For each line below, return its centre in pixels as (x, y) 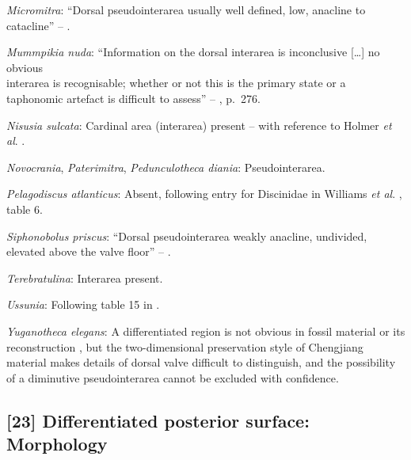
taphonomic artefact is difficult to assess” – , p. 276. (133, 98)
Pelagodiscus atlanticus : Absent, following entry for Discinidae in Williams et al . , (204, 194)
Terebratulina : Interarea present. (85, 278)
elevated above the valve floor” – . (89, 251)
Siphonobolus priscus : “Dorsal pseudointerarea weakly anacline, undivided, (187, 236)
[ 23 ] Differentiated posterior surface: (158, 420)
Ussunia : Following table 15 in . (83, 304)
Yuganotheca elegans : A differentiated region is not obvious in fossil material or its (206, 331)
